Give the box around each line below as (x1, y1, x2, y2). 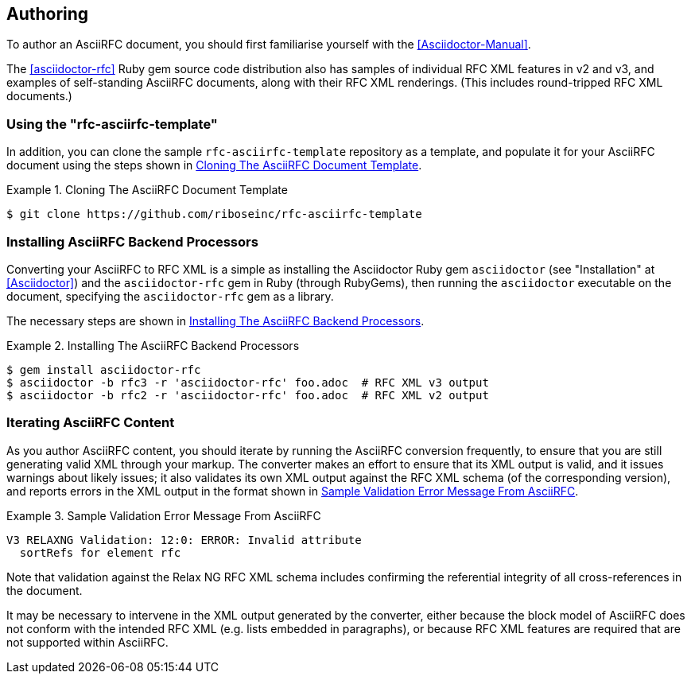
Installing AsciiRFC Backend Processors (6, 233, 258, 250)
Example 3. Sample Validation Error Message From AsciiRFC (6, 508, 321, 523)
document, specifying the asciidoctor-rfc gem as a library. (6, 289, 334, 303)
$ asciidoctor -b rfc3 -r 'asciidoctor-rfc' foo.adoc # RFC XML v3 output (6, 375, 489, 389)
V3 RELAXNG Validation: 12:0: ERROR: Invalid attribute (6, 533, 362, 546)
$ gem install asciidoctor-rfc (6, 363, 201, 376)
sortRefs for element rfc (19, 546, 181, 559)
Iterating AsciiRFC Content (6, 414, 175, 431)
